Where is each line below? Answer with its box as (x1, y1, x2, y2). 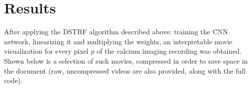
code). (4, 75, 22, 86)
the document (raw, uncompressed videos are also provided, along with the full (4, 65, 246, 76)
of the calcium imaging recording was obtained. (96, 46, 241, 56)
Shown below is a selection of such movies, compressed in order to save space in (4, 55, 248, 66)
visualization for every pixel (4, 46, 88, 56)
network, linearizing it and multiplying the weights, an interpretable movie (4, 36, 232, 46)
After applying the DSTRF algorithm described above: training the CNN (4, 26, 228, 37)
